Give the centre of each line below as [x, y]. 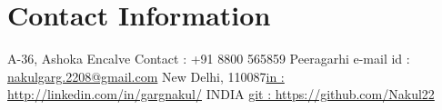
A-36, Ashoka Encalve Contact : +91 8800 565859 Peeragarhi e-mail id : [209, 59]
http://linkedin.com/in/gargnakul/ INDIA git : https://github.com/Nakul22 [221, 94]
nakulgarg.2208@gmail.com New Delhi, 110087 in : [146, 76]
